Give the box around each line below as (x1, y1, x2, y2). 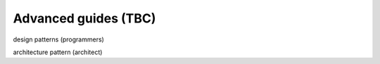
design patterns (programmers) (13, 35, 105, 44)
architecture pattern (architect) (13, 48, 103, 56)
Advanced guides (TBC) (13, 11, 156, 26)
